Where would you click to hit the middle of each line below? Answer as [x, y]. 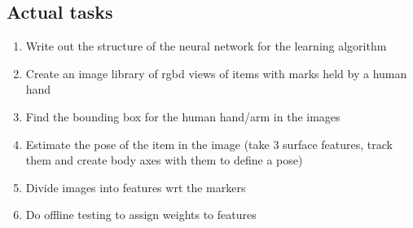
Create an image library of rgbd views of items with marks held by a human [216, 73]
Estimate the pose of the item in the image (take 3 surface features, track [209, 144]
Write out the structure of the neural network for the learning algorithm [206, 46]
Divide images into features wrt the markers [136, 187]
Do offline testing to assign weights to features [141, 215]
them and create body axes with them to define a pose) [164, 160]
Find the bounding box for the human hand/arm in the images [183, 116]
